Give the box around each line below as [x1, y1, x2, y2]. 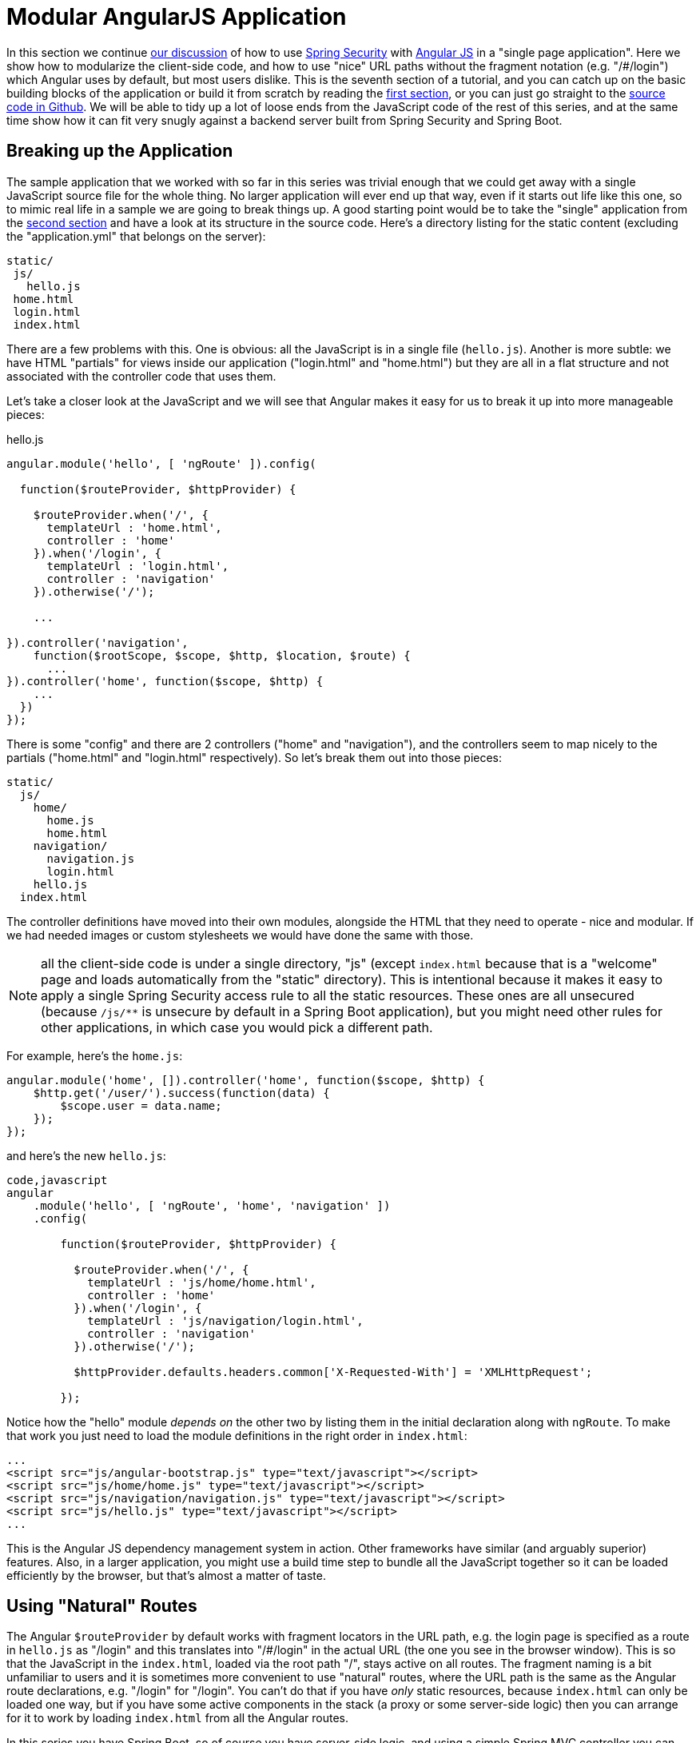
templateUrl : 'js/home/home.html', [87, 1275, 316, 1289]
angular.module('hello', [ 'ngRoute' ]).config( [6, 457, 316, 470]
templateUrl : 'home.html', [46, 521, 222, 534]
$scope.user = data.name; [60, 1099, 222, 1112]
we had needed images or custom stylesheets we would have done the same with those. [6, 927, 474, 942]
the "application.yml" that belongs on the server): [6, 229, 266, 243]
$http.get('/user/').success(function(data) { [33, 1086, 330, 1099]
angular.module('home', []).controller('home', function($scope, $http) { [6, 1073, 485, 1087]
